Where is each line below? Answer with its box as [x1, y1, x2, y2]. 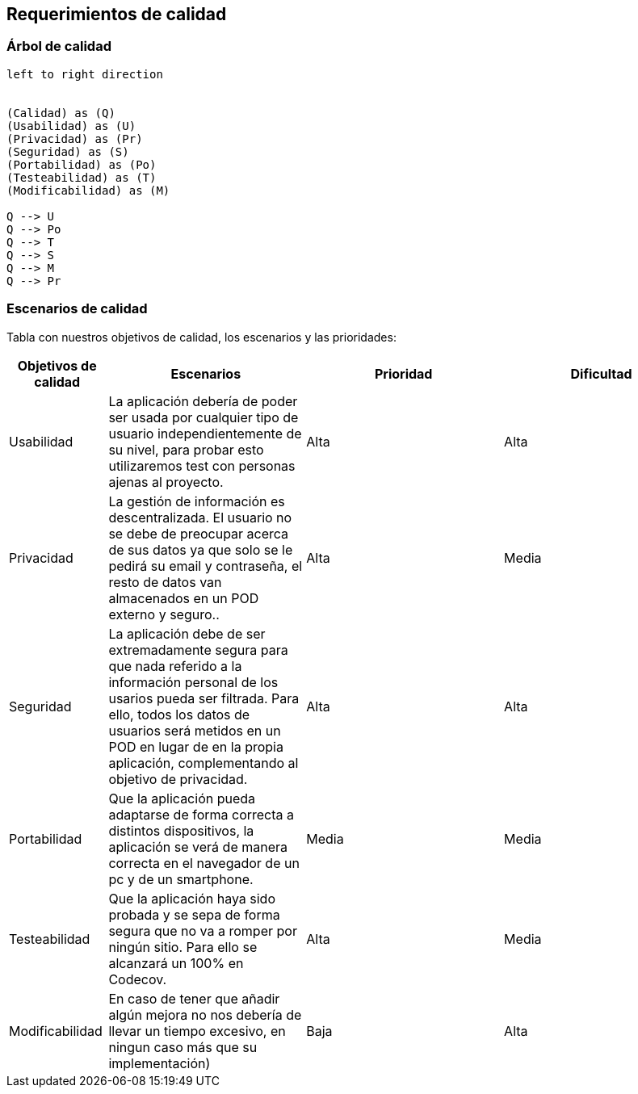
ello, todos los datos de [108, 706, 250, 723]
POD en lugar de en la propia [108, 738, 283, 755]
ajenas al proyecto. [108, 473, 224, 490]
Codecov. [108, 970, 167, 987]
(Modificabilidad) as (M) [6, 183, 170, 197]
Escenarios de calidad [6, 300, 148, 317]
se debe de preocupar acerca [108, 525, 289, 542]
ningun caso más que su [108, 1038, 258, 1055]
